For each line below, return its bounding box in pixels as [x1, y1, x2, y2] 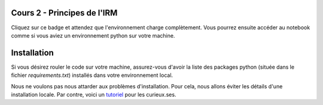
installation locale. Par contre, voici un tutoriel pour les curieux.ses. [11, 91, 176, 98]
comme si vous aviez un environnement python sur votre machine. [11, 32, 175, 39]
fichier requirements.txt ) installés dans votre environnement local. [11, 72, 173, 79]
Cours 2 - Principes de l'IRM [11, 8, 118, 18]
